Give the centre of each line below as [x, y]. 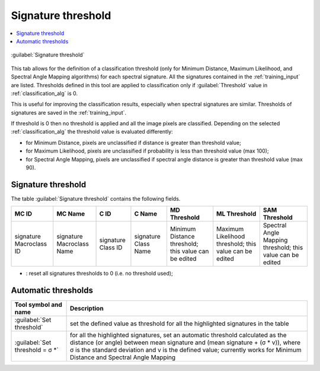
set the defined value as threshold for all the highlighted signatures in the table [180, 324]
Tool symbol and [38, 305]
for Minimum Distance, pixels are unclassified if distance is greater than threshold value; [133, 142]
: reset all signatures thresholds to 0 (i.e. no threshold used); [99, 274]
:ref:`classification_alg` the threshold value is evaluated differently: [92, 132]
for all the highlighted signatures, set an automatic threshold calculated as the [178, 335]
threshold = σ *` [36, 350]
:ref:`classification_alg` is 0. [44, 93]
